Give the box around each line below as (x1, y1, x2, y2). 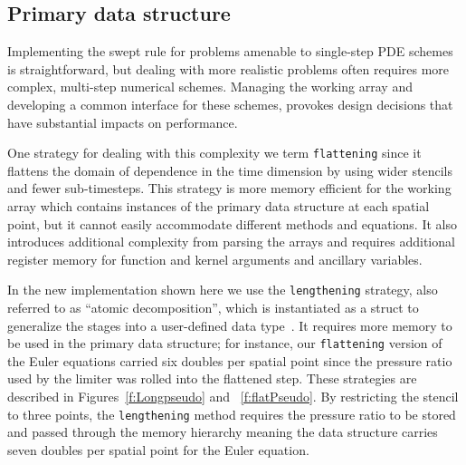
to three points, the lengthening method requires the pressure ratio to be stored (7, 404, 456, 423)
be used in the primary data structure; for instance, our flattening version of (7, 334, 442, 353)
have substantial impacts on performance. (7, 112, 238, 131)
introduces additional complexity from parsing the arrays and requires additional (7, 232, 455, 251)
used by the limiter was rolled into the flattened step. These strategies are (7, 369, 417, 388)
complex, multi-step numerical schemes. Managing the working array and (7, 77, 413, 96)
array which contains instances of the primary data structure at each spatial (7, 197, 430, 216)
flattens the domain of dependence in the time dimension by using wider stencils (7, 160, 452, 179)
